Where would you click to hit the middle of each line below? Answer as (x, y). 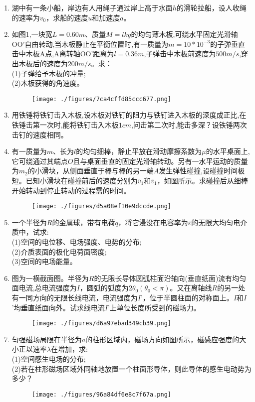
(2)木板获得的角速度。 (48, 83)
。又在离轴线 (191, 288)
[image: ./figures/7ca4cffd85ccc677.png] (101, 99)
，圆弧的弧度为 (104, 288)
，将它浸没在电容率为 (153, 222)
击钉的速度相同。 (40, 134)
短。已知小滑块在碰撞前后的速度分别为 (75, 180)
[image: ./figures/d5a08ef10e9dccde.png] (101, 206)
